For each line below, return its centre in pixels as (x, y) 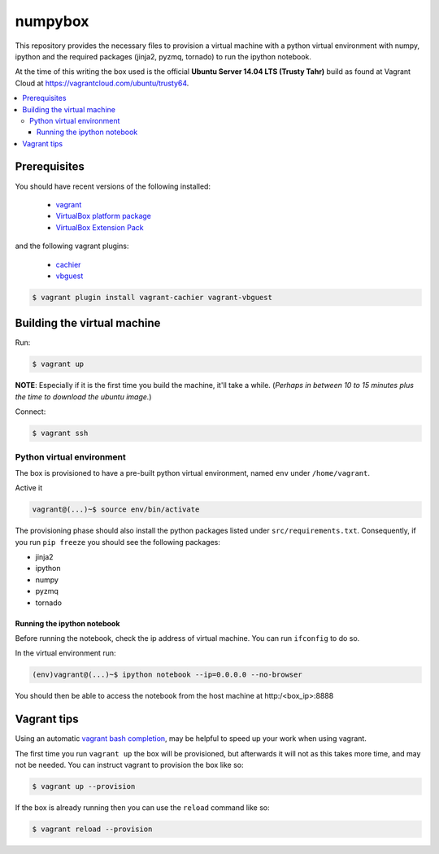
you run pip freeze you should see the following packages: (118, 542)
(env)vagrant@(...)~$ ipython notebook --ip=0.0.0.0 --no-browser (167, 675)
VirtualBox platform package (104, 216)
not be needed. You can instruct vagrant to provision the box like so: (129, 765)
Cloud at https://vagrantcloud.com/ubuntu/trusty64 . (102, 83)
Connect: (30, 412)
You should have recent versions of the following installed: (113, 186)
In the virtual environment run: (65, 653)
